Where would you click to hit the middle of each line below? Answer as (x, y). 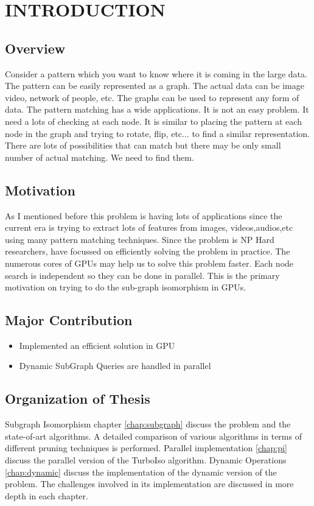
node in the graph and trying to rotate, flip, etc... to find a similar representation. (157, 133)
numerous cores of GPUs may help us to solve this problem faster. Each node (149, 263)
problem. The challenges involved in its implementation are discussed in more (149, 484)
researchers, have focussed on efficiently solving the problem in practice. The (148, 251)
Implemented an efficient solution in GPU (97, 345)
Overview (35, 48)
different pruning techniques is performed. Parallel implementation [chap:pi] (146, 448)
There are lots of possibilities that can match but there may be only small (143, 145)
